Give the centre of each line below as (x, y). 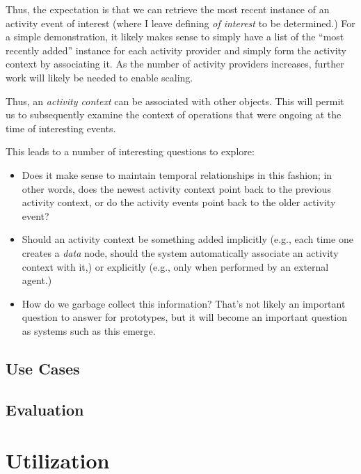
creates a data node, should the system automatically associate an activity (180, 252)
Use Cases (43, 368)
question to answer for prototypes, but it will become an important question (184, 317)
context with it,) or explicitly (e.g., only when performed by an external (175, 266)
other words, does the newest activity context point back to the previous (176, 188)
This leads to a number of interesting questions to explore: (130, 151)
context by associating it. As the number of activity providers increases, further (175, 64)
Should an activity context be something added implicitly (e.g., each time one (187, 239)
